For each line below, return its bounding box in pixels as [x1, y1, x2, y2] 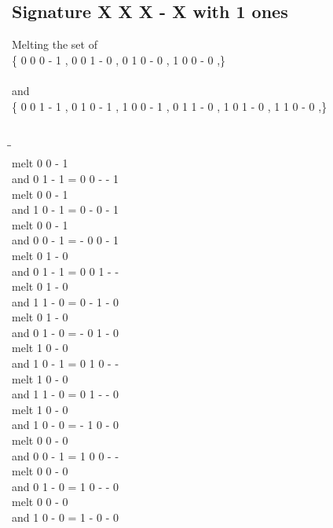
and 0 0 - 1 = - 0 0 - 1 [12, 232, 119, 248]
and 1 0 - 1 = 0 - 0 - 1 [12, 201, 119, 218]
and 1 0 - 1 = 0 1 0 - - [12, 355, 119, 372]
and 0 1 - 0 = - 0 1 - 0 [12, 324, 119, 340]
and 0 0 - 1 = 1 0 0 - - [12, 447, 119, 464]
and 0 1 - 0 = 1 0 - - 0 [12, 478, 119, 494]
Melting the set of [12, 36, 97, 53]
